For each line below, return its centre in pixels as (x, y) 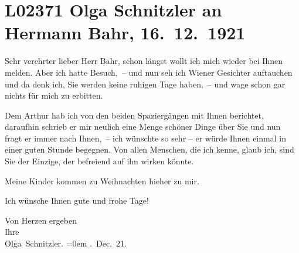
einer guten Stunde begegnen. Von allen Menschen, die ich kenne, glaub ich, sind (149, 149)
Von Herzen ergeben (41, 220)
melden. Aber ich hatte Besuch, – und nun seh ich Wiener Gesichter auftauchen (149, 72)
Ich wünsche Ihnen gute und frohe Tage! (77, 200)
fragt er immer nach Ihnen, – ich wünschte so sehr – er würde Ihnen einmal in (145, 138)
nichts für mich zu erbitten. (54, 95)
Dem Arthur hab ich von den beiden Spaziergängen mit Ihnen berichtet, (134, 115)
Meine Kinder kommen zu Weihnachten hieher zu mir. (102, 181)
